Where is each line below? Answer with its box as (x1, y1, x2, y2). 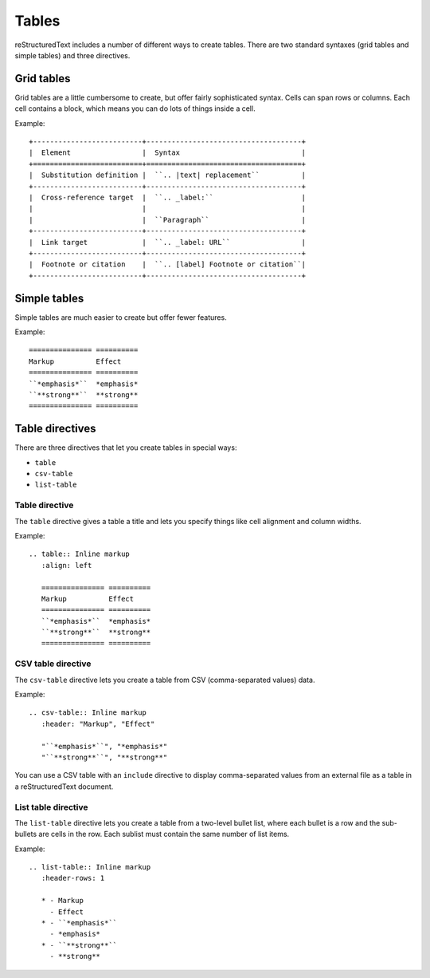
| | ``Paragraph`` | (29, 215, 307, 224)
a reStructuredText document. (14, 782, 114, 791)
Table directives (14, 422, 96, 436)
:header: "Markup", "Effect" (41, 719, 155, 728)
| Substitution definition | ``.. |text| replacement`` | (29, 171, 307, 179)
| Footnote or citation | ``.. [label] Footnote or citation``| (29, 260, 307, 269)
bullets (14, 830, 37, 839)
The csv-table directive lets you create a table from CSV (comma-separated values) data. (14, 675, 315, 684)
